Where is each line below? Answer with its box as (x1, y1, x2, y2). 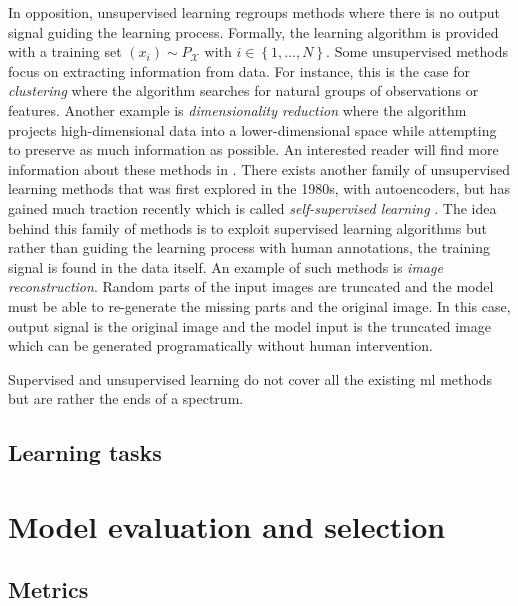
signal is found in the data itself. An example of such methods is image (8, 256, 443, 277)
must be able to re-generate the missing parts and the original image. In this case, (8, 295, 511, 316)
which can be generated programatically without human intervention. (8, 335, 433, 356)
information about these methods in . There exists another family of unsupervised (8, 158, 510, 179)
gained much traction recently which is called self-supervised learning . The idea (8, 197, 497, 218)
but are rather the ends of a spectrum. (8, 388, 244, 409)
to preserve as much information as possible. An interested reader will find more (8, 139, 499, 160)
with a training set (8, 41, 122, 62)
